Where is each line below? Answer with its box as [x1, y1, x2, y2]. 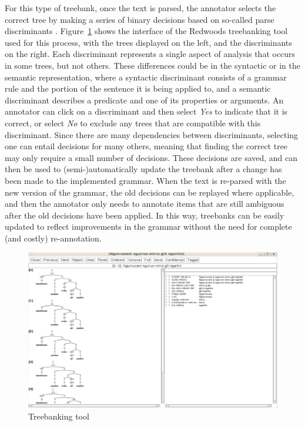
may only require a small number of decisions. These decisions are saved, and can [5, 151, 298, 163]
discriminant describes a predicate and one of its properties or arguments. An [5, 93, 284, 106]
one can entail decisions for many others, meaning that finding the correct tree [5, 140, 288, 152]
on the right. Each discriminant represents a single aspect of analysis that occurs [5, 48, 296, 60]
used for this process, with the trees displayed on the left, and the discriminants [5, 36, 292, 48]
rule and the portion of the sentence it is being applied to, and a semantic [5, 82, 271, 95]
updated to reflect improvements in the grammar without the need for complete [5, 220, 292, 233]
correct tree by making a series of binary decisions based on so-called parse [5, 13, 274, 25]
